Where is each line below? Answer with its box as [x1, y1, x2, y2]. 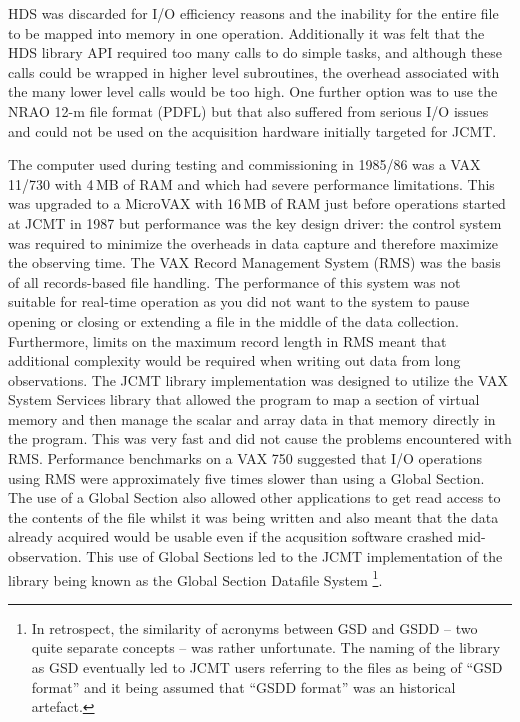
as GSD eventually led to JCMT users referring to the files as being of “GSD [31, 657, 503, 678]
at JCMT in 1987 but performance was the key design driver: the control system [8, 212, 502, 233]
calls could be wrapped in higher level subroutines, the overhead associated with [8, 61, 500, 82]
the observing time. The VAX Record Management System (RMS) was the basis [8, 252, 501, 273]
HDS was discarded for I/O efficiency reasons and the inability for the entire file [8, 3, 499, 23]
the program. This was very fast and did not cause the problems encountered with [8, 428, 512, 449]
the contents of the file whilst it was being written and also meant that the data [8, 506, 499, 527]
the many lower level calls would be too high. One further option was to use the [8, 81, 498, 102]
